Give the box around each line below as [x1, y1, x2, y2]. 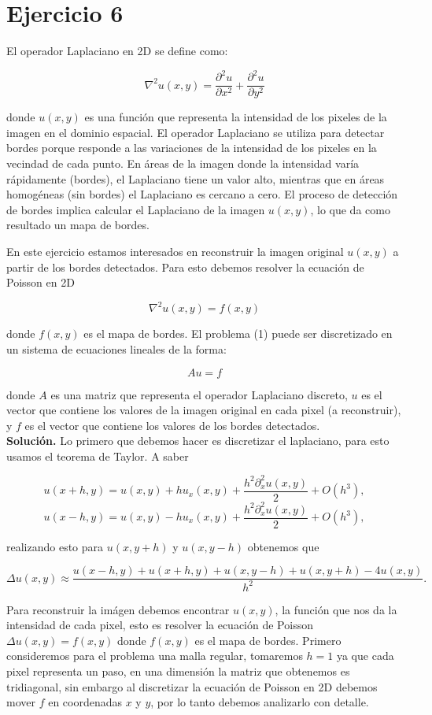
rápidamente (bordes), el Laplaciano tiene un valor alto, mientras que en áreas [6, 170, 385, 187]
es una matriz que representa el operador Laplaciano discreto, [50, 386, 348, 402]
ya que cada [336, 647, 394, 664]
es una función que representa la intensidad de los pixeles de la [84, 109, 387, 125]
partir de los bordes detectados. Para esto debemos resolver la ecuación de [6, 258, 364, 275]
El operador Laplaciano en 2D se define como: [6, 43, 228, 59]
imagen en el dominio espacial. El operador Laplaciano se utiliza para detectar [6, 124, 385, 140]
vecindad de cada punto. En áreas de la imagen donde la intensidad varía [6, 155, 360, 172]
